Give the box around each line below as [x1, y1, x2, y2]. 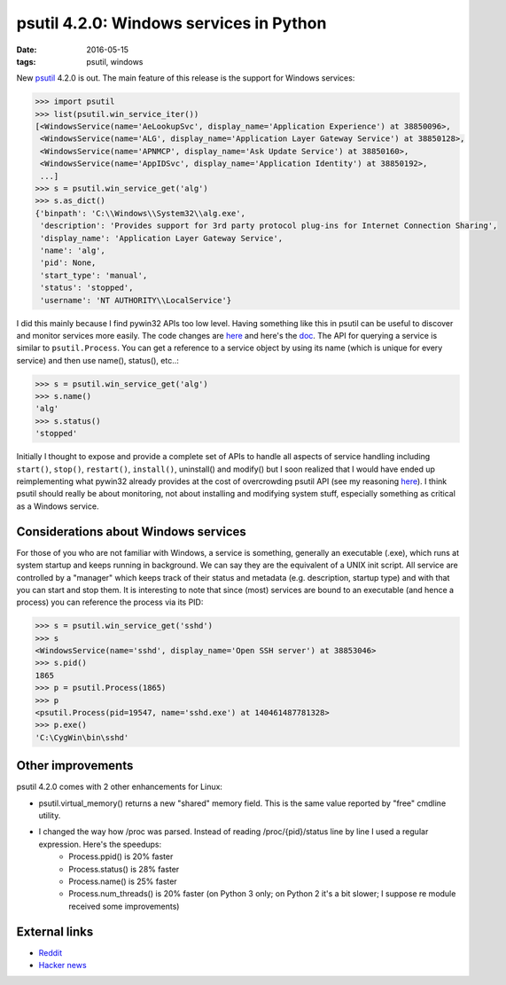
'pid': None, [40, 258, 97, 268]
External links [16, 924, 94, 939]
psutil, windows [86, 56, 144, 66]
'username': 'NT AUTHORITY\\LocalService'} [40, 295, 232, 305]
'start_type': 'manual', [40, 270, 148, 280]
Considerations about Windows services [16, 524, 247, 539]
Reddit [38, 947, 63, 958]
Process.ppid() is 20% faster [68, 851, 174, 862]
